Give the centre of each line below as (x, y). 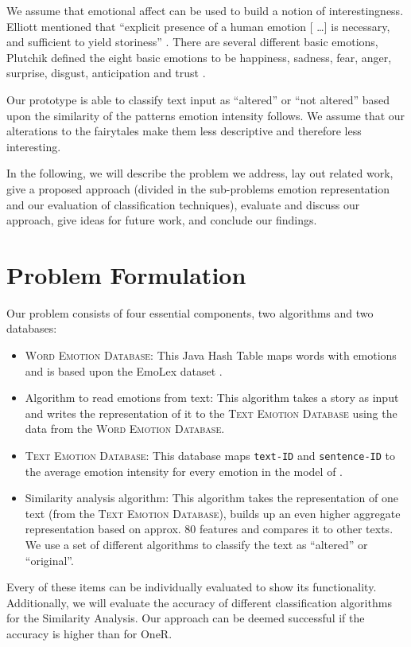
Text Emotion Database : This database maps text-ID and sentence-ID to (210, 455)
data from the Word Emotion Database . (125, 429)
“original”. (49, 560)
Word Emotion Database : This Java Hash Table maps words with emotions (211, 355)
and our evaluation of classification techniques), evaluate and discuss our (183, 204)
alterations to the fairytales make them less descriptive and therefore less (184, 131)
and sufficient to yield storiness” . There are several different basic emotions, (192, 42)
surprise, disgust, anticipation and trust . (106, 73)
